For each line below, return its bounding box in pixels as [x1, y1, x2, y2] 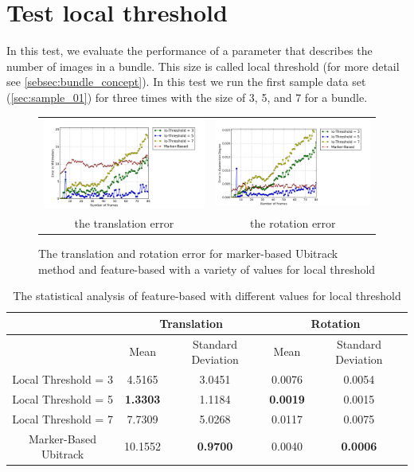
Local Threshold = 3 [12, 371, 113, 388]
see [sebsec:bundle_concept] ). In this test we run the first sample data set [6, 73, 366, 90]
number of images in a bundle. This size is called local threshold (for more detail [6, 57, 400, 74]
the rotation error [250, 214, 336, 231]
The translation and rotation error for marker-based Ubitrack [38, 245, 338, 262]
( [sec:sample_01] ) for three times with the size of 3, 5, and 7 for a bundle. [6, 88, 368, 105]
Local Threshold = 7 [12, 410, 113, 427]
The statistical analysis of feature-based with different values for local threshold [13, 287, 401, 304]
